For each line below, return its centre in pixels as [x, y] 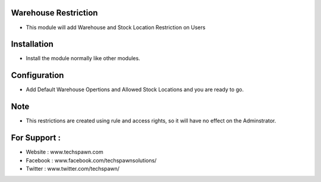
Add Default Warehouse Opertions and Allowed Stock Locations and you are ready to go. [135, 90]
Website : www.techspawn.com [64, 152]
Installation [32, 44]
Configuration [37, 75]
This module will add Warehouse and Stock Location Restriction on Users [116, 27]
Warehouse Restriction [54, 13]
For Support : [36, 138]
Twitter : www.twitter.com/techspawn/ [73, 168]
